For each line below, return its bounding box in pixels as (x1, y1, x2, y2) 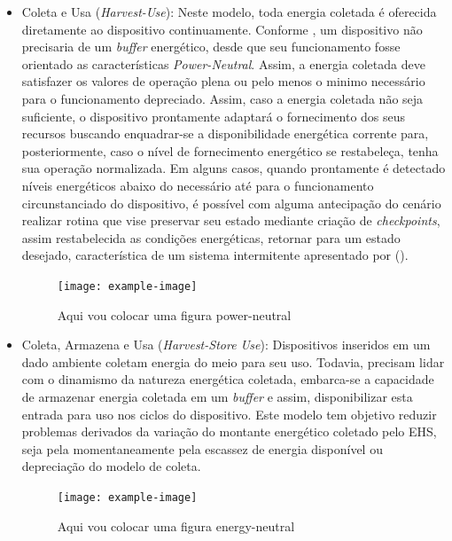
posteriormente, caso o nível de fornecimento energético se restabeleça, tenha (21, 141, 439, 160)
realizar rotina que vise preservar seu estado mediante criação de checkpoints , (21, 211, 440, 230)
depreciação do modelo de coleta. (21, 457, 201, 475)
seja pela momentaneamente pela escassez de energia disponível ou (21, 439, 383, 458)
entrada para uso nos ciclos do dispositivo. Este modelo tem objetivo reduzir (21, 404, 437, 423)
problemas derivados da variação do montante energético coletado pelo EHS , (21, 422, 437, 441)
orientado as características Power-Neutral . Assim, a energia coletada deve (21, 54, 425, 73)
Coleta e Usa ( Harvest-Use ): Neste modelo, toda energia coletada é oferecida (21, 3, 437, 20)
